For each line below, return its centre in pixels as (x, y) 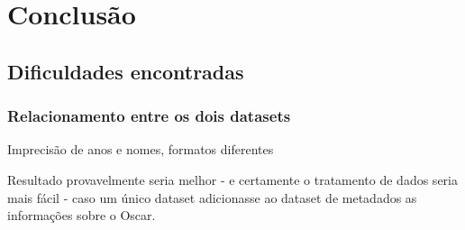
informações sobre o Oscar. (82, 215)
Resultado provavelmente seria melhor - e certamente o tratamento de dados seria (232, 179)
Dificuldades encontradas (126, 71)
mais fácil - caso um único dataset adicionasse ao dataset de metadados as (212, 197)
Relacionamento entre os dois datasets (149, 116)
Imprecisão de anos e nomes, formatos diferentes (141, 149)
